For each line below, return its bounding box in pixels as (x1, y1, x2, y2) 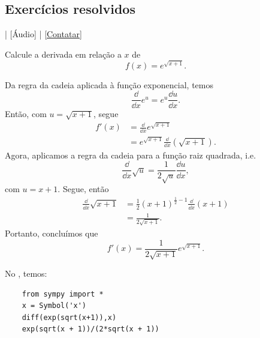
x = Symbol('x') (22, 301, 87, 310)
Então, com (5, 107, 47, 120)
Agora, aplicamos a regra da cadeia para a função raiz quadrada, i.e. (5, 148, 256, 161)
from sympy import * (22, 289, 104, 298)
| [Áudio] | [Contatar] (5, 28, 82, 40)
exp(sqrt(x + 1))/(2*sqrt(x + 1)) (22, 325, 159, 334)
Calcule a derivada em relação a (5, 47, 122, 60)
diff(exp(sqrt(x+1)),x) (22, 313, 117, 322)
